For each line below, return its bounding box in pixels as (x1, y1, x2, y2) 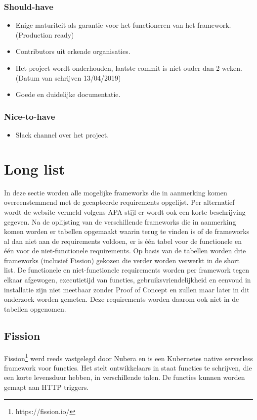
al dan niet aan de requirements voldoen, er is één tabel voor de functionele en (4, 235, 242, 246)
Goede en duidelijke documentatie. (15, 89, 121, 99)
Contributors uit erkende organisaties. (15, 46, 130, 56)
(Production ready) (15, 29, 74, 40)
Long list (4, 158, 65, 179)
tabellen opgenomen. (4, 303, 66, 314)
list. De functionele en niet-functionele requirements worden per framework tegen (4, 265, 250, 275)
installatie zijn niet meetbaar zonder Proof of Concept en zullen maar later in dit (4, 284, 250, 294)
